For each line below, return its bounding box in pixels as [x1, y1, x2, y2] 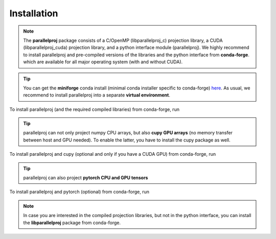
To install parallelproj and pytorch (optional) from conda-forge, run [9, 189, 149, 195]
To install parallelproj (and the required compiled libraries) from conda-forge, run [9, 106, 180, 112]
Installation [9, 8, 58, 19]
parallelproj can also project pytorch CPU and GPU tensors [23, 175, 148, 181]
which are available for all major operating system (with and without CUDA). [23, 59, 183, 65]
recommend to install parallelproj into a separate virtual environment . [23, 92, 171, 98]
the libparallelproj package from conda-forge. [23, 220, 121, 226]
